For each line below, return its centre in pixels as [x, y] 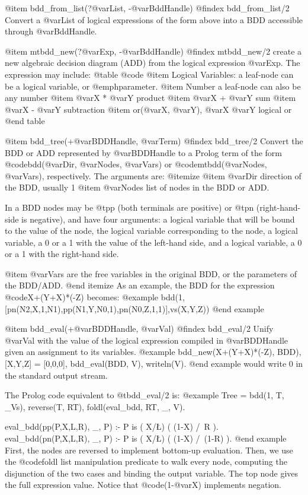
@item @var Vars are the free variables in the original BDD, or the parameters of [151, 273]
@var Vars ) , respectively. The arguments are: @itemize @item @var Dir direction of [153, 175]
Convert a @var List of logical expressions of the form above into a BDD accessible [154, 19]
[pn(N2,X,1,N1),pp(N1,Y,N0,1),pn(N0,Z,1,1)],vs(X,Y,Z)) [107, 308]
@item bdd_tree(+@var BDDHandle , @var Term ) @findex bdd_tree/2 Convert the [154, 140]
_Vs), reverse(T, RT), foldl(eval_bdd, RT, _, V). [95, 406]
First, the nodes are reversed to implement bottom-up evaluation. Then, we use [149, 450]
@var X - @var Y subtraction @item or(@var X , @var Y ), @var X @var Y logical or [148, 109]
